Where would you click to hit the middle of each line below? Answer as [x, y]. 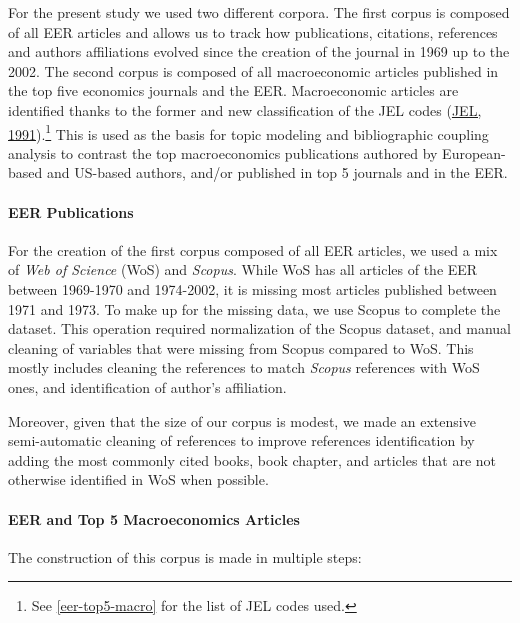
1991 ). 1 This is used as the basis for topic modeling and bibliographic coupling [248, 132]
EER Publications [71, 211]
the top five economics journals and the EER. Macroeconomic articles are [233, 90]
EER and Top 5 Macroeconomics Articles [154, 518]
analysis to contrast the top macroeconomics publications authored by [223, 152]
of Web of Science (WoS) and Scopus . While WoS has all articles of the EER [243, 269]
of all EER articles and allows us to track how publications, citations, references [253, 31]
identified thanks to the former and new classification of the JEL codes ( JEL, [245, 109]
